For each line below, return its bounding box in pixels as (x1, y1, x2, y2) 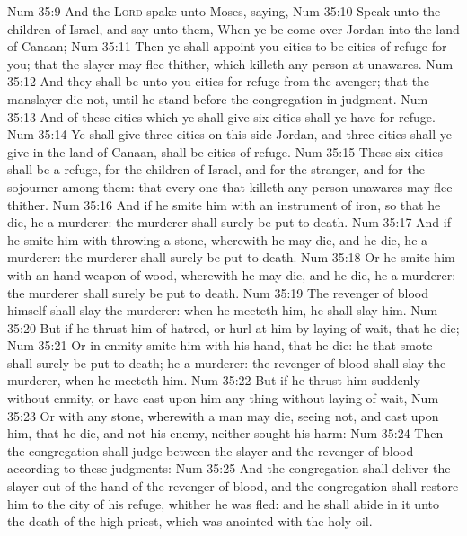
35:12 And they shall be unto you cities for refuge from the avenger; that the (7, 72, 430, 91)
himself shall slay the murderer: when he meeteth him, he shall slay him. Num (7, 301, 438, 320)
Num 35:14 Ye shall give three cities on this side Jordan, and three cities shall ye (7, 125, 453, 144)
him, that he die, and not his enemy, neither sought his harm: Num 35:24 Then (7, 424, 444, 443)
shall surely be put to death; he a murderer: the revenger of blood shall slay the (7, 353, 446, 372)
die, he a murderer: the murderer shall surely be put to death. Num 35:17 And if (7, 213, 451, 232)
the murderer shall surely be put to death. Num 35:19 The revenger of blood (7, 283, 429, 302)
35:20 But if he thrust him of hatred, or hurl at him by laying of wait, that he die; (7, 318, 460, 337)
